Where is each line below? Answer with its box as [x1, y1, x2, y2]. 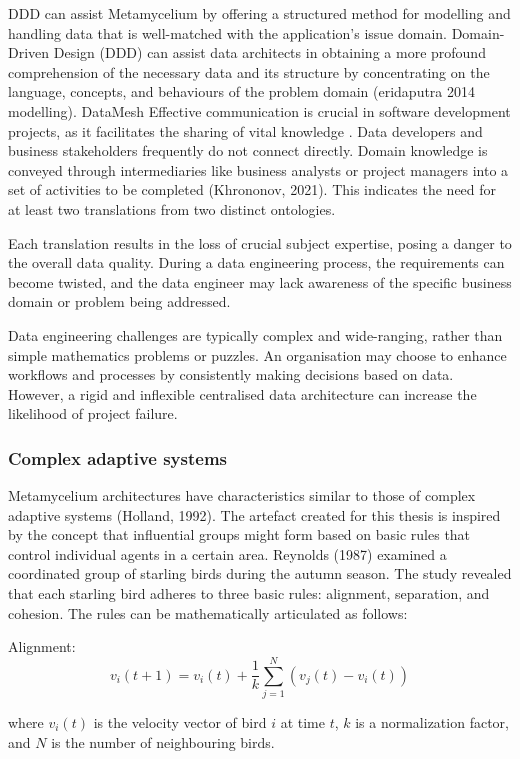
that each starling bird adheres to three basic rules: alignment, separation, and [8, 583, 490, 604]
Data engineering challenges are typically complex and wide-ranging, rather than [8, 324, 503, 345]
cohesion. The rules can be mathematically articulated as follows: [8, 602, 408, 623]
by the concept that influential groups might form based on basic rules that [8, 524, 471, 545]
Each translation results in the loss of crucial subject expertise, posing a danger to [8, 232, 512, 253]
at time [280, 711, 325, 732]
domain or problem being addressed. [8, 291, 231, 312]
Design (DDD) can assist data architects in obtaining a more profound [53, 42, 486, 63]
